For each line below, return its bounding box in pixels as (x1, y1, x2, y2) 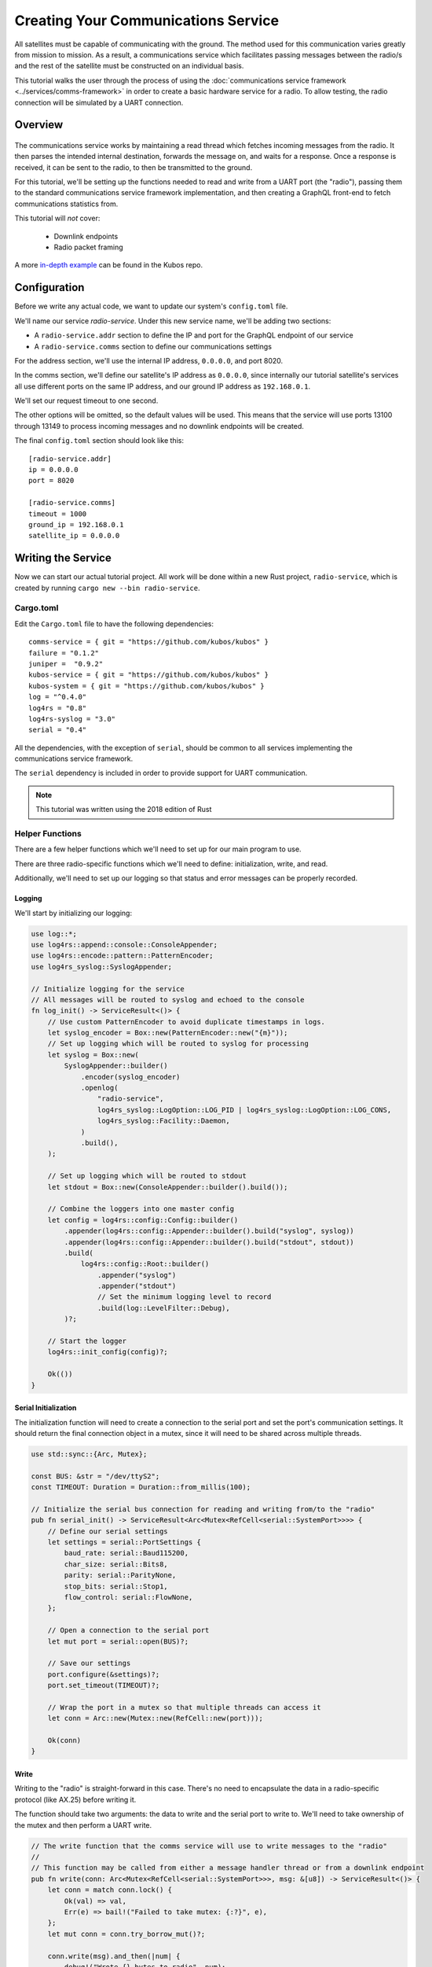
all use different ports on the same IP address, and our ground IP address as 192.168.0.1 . (14, 382, 310, 391)
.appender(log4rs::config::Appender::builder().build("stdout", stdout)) (64, 1238, 355, 1246)
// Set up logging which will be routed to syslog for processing (47, 1039, 309, 1048)
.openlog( (80, 1083, 119, 1093)
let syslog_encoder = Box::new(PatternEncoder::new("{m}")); (47, 1028, 288, 1038)
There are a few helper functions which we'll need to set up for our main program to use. (14, 844, 302, 854)
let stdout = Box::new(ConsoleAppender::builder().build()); (47, 1183, 288, 1191)
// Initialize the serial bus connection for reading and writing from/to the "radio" (31, 1504, 375, 1514)
